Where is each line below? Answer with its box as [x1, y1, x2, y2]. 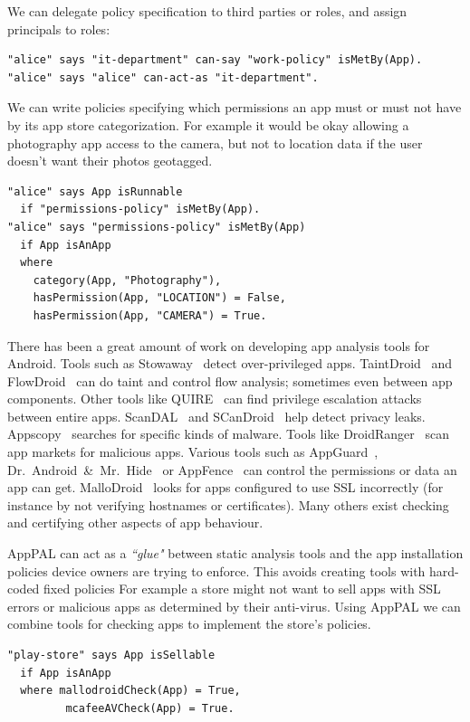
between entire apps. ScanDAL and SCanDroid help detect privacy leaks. [7, 406, 426, 425]
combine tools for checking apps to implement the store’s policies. [7, 614, 371, 633]
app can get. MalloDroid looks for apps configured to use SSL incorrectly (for [7, 478, 444, 497]
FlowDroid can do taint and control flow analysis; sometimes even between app [7, 371, 453, 390]
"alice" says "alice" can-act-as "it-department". [7, 71, 319, 84]
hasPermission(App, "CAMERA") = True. [33, 309, 267, 322]
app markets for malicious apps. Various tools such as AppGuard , [7, 442, 379, 461]
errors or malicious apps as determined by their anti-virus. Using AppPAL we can [7, 596, 461, 615]
